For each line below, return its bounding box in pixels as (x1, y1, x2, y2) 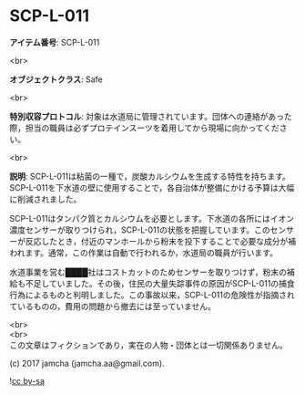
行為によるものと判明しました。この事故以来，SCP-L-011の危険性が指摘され (9, 289, 295, 300)
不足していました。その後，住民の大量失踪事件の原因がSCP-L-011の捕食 (25, 277, 295, 288)
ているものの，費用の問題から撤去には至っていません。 (9, 300, 217, 311)
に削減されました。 (9, 193, 82, 204)
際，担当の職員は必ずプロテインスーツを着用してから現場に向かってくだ (9, 122, 280, 133)
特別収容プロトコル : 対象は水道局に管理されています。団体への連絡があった (9, 110, 293, 121)
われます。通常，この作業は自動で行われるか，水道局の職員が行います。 (9, 247, 278, 258)
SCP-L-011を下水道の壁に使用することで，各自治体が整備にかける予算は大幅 (9, 182, 295, 192)
